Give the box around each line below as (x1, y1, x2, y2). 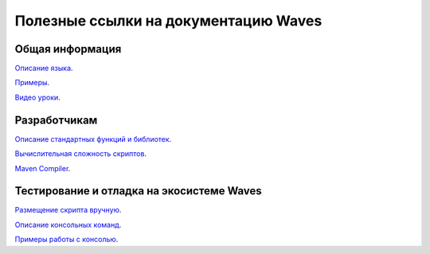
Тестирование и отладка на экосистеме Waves (14, 184, 262, 198)
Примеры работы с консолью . (14, 235, 119, 244)
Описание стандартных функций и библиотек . (14, 134, 172, 143)
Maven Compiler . (14, 163, 71, 173)
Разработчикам (14, 113, 98, 127)
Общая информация (14, 42, 122, 56)
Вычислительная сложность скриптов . (14, 149, 147, 158)
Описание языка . (14, 64, 73, 73)
